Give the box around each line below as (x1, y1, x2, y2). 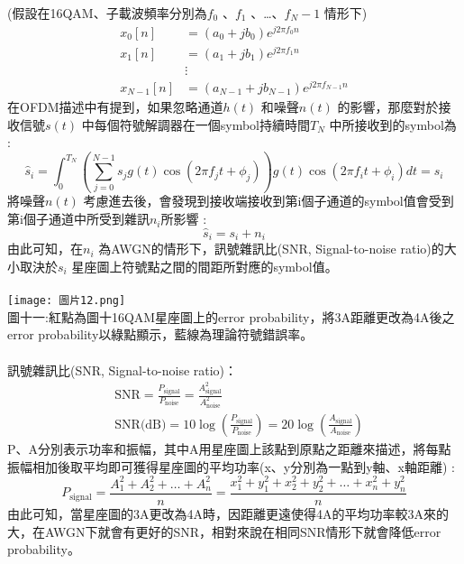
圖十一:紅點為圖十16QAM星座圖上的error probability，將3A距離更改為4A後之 (7, 307, 455, 326)
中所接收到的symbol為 (329, 115, 457, 134)
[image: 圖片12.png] (7, 294, 126, 308)
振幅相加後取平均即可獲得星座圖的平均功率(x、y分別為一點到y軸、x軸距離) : (7, 457, 456, 476)
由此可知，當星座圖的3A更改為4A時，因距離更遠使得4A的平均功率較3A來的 (7, 504, 449, 523)
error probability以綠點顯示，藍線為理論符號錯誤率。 (7, 325, 314, 344)
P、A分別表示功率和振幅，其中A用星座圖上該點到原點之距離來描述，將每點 (7, 439, 451, 458)
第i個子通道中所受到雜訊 (7, 209, 150, 228)
